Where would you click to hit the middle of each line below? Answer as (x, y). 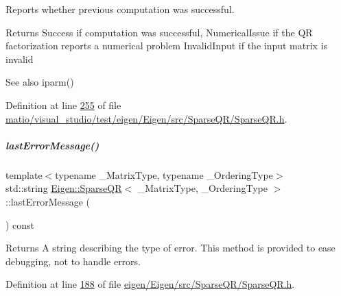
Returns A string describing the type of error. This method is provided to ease (170, 248)
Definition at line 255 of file (63, 104)
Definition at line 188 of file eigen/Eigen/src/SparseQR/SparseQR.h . (150, 284)
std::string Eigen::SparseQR (64, 188)
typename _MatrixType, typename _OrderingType (164, 174)
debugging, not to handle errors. (73, 261)
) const (20, 224)
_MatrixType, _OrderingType (203, 188)
